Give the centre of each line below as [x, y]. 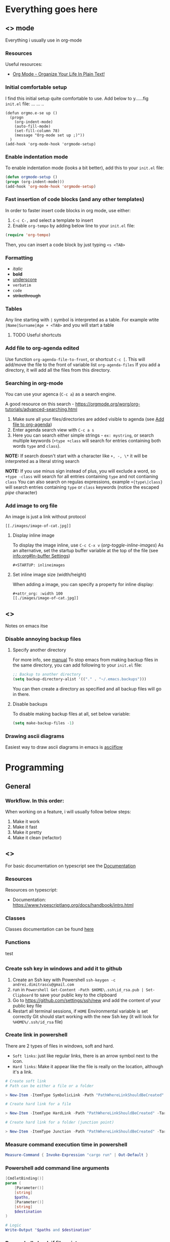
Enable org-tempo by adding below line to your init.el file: [74, 225]
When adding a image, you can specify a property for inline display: [83, 585]
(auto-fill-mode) [33, 126]
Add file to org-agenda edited [42, 348]
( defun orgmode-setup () [31, 177]
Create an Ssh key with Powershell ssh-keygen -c [64, 980]
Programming [35, 768]
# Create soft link [26, 1081]
